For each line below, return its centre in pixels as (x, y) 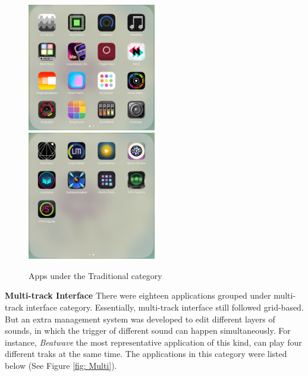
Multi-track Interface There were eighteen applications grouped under (138, 295)
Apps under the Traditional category (95, 275)
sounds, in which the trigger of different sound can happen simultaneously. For (148, 330)
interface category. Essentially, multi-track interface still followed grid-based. (165, 307)
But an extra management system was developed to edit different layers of (140, 319)
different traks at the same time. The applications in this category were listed (146, 354)
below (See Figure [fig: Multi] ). (61, 365)
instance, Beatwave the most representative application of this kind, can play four (153, 342)
